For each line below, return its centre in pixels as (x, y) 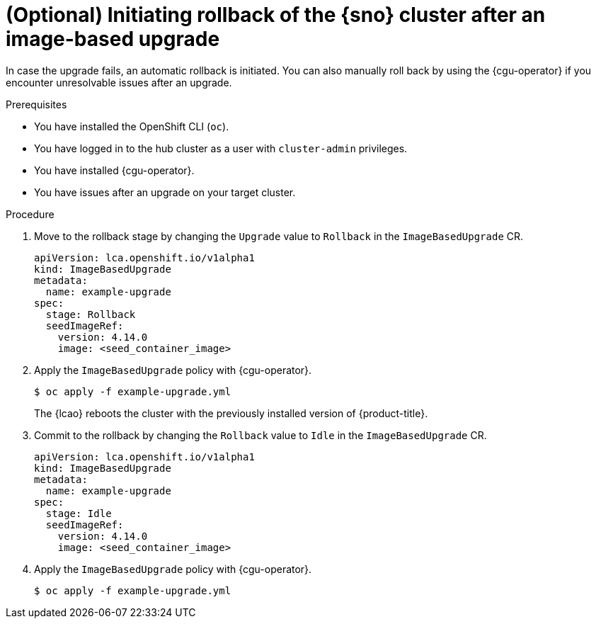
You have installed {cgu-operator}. (114, 170)
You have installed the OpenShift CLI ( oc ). (132, 126)
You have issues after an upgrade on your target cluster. (165, 192)
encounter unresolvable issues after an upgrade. (119, 82)
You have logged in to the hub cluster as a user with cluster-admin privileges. (221, 148)
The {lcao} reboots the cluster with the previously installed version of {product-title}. (231, 413)
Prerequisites (36, 104)
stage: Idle (79, 513)
